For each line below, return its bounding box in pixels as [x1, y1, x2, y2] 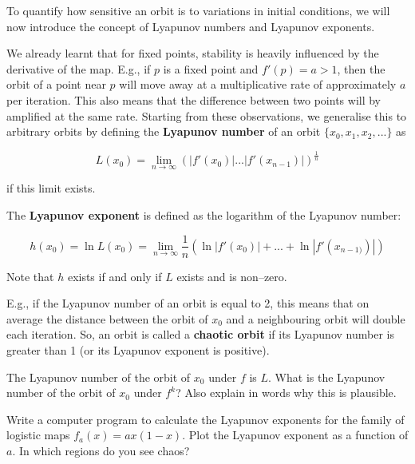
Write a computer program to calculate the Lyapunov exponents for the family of [6, 410, 405, 427]
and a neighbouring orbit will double [226, 310, 405, 327]
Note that [6, 268, 54, 284]
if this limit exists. [6, 180, 96, 196]
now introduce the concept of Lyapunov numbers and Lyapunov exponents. [6, 18, 375, 34]
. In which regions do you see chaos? [12, 442, 190, 458]
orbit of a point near [6, 76, 106, 93]
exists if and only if [67, 268, 162, 284]
